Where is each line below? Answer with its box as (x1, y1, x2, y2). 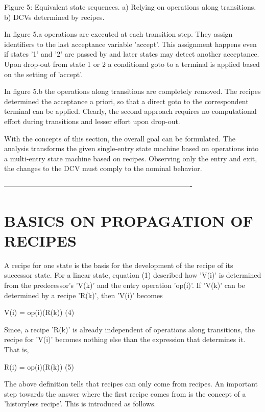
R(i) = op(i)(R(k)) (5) (4, 361, 74, 372)
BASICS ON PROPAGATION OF (4, 210, 253, 231)
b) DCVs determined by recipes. (4, 11, 105, 22)
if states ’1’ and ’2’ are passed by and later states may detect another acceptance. (4, 49, 259, 59)
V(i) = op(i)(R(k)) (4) (4, 307, 75, 318)
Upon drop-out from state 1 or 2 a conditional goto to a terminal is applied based (4, 58, 260, 69)
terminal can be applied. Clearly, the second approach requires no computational (4, 106, 257, 116)
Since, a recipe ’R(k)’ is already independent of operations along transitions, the (4, 324, 255, 334)
